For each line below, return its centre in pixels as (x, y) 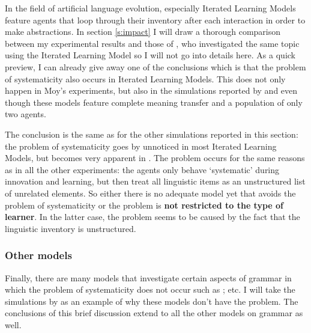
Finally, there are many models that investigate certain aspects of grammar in (148, 277)
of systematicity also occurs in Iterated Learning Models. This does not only (145, 78)
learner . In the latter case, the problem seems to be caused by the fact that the (152, 217)
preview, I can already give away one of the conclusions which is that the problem (155, 66)
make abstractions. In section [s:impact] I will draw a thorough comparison (143, 32)
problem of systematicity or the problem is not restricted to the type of (144, 205)
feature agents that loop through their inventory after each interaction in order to (155, 20)
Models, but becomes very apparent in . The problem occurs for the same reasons (155, 158)
